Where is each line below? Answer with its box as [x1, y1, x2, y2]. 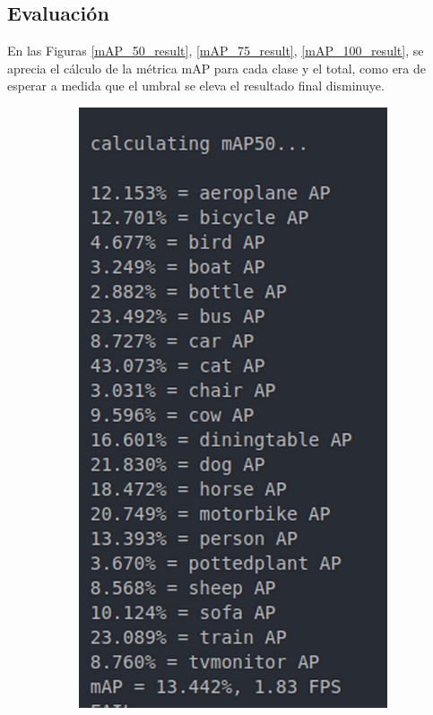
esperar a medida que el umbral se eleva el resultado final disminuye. [7, 76, 385, 95]
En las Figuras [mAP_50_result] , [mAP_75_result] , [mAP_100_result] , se [7, 41, 424, 60]
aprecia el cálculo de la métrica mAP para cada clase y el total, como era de [7, 58, 427, 77]
